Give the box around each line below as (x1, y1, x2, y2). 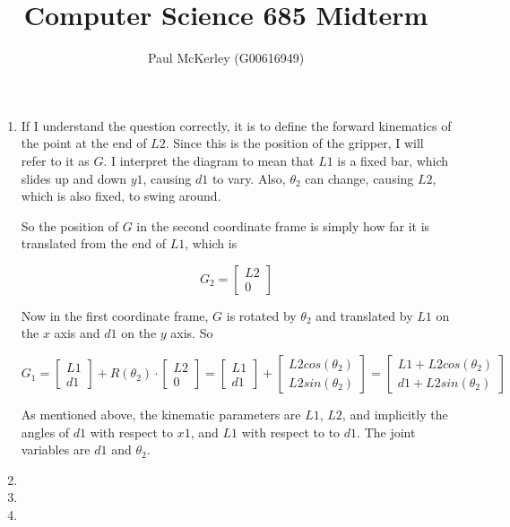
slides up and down (21, 168, 127, 187)
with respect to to (241, 422, 341, 441)
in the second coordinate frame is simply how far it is (136, 216, 430, 235)
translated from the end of (21, 234, 166, 253)
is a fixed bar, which (337, 151, 449, 169)
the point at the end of (21, 134, 147, 152)
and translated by (316, 306, 413, 324)
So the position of (21, 216, 119, 235)
